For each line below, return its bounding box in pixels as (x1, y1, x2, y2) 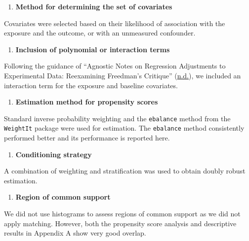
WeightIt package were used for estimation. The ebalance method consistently (4, 123, 245, 133)
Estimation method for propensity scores (15, 97, 158, 107)
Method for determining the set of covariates (15, 1, 172, 11)
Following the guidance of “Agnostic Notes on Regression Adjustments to (4, 61, 226, 71)
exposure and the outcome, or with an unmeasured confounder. (4, 28, 196, 38)
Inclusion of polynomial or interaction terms (15, 44, 170, 54)
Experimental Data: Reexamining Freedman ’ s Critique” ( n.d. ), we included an (4, 70, 241, 80)
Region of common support (15, 192, 111, 202)
